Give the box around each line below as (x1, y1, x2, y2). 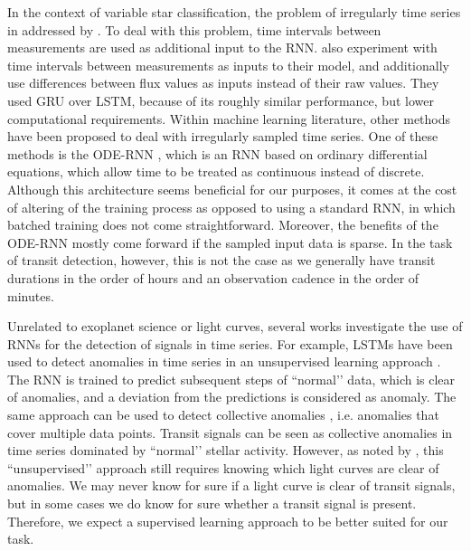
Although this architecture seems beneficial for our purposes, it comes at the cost (7, 179, 457, 198)
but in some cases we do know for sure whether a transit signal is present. (7, 494, 417, 513)
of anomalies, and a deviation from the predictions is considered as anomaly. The (7, 387, 457, 406)
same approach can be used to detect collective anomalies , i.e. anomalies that (7, 405, 439, 424)
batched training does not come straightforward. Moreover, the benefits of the (7, 215, 438, 234)
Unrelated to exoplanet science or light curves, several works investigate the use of (7, 317, 463, 336)
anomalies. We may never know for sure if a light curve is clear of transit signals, (7, 476, 456, 495)
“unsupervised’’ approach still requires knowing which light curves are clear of (7, 458, 439, 477)
